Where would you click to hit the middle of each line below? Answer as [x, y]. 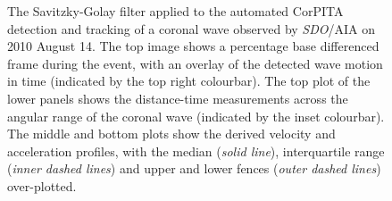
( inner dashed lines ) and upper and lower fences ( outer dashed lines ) [194, 168]
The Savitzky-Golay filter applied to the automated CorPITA [175, 11]
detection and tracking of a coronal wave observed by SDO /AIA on [192, 28]
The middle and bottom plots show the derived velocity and [171, 134]
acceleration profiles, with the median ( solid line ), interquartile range [196, 151]
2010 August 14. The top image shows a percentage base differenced [193, 46]
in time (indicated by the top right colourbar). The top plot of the [189, 81]
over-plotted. [42, 185]
